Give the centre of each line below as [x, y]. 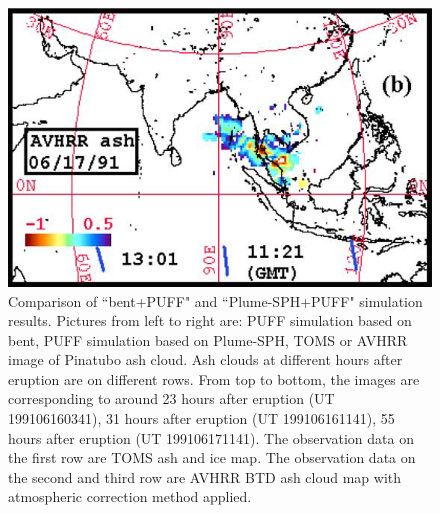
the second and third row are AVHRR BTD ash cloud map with [205, 476]
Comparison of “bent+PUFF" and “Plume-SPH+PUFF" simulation [215, 300]
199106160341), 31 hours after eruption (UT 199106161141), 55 [201, 418]
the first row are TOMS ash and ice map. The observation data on [212, 457]
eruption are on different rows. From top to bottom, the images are [214, 378]
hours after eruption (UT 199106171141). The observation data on [211, 437]
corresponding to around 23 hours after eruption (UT [171, 398]
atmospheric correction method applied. [130, 496]
